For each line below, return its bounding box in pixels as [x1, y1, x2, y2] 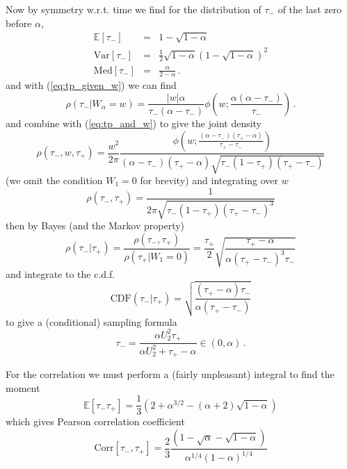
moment [6, 380, 40, 395]
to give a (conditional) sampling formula [6, 314, 177, 329]
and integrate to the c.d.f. [6, 266, 115, 281]
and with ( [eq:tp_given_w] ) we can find [6, 78, 177, 92]
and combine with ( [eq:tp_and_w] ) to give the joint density [6, 115, 262, 130]
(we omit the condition [6, 173, 103, 187]
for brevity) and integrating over [140, 173, 279, 187]
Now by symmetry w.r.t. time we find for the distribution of [6, 2, 261, 16]
